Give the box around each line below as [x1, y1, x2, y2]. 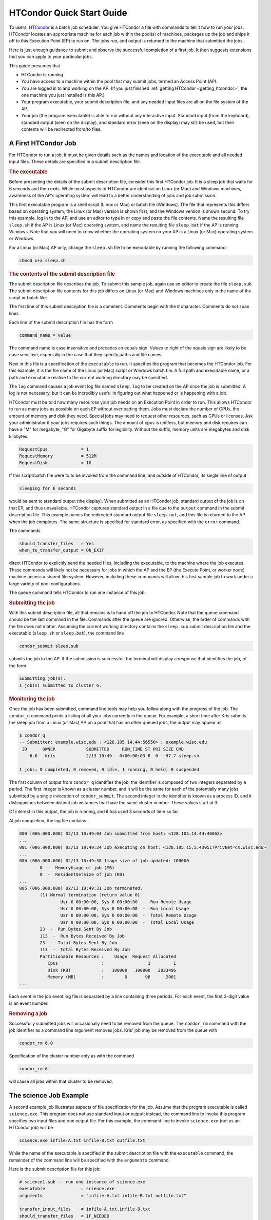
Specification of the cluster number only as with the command [9, 1053, 134, 1059]
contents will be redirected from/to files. [21, 126, 102, 132]
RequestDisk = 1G [19, 460, 92, 466]
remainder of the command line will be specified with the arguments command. [9, 1157, 170, 1163]
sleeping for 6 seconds [19, 486, 77, 491]
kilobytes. [9, 433, 29, 439]
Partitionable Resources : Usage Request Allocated [39, 954, 176, 959]
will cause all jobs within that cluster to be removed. [9, 1078, 113, 1084]
